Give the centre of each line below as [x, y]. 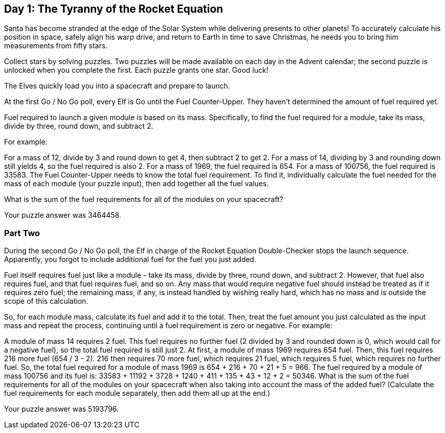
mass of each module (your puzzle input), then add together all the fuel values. [136, 184]
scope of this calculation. [46, 301]
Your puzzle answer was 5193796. [61, 409]
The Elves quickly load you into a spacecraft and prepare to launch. [117, 86]
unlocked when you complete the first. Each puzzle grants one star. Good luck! [136, 70]
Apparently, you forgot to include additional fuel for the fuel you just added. [130, 259]
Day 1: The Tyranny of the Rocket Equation [114, 9]
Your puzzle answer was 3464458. [63, 215]
